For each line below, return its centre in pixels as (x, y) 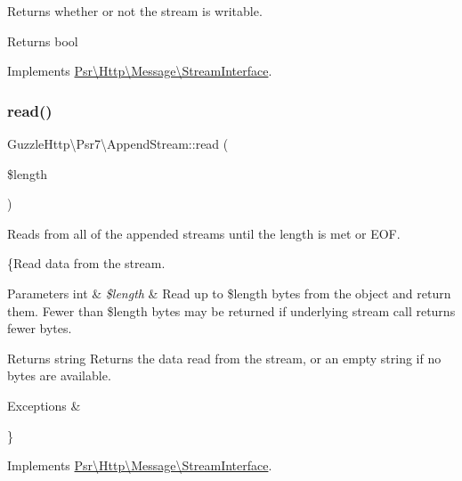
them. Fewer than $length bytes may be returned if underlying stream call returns (231, 310)
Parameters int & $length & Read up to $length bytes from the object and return (229, 293)
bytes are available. (59, 375)
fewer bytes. (40, 328)
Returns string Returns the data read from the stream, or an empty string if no (224, 358)
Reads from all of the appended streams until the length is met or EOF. (204, 233)
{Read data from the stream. (86, 263)
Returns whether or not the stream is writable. (135, 11)
